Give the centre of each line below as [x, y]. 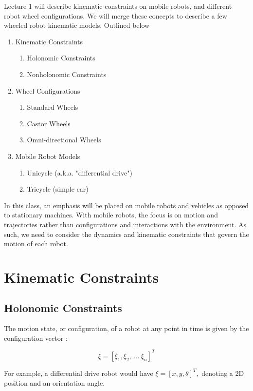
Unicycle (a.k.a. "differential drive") [80, 172]
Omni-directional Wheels [64, 140]
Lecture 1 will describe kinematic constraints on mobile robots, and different [118, 6]
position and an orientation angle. [54, 382]
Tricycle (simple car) [58, 189]
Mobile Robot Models [48, 156]
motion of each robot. [36, 244]
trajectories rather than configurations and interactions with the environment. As [125, 224]
